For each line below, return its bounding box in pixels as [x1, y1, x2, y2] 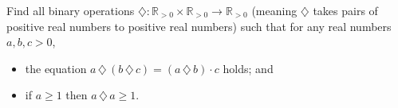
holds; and [223, 60, 274, 76]
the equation [25, 60, 87, 76]
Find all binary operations [6, 2, 135, 18]
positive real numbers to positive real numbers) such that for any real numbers [6, 17, 392, 34]
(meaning [251, 2, 298, 18]
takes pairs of [313, 2, 378, 18]
